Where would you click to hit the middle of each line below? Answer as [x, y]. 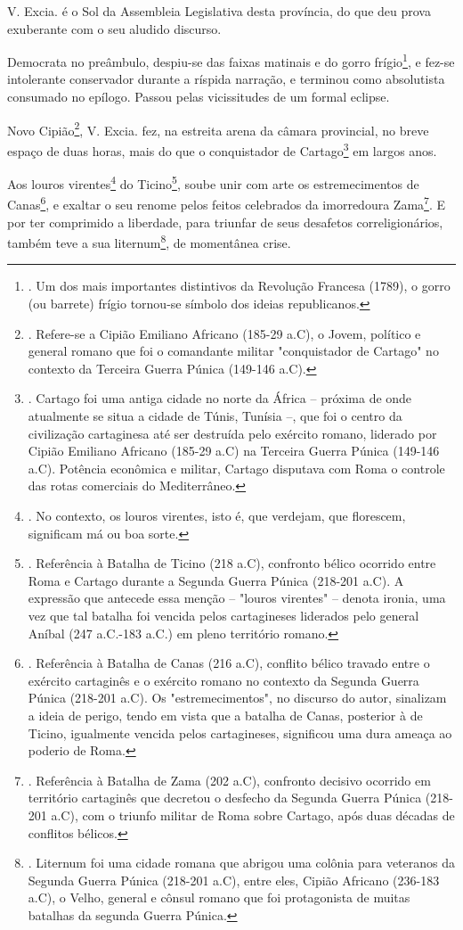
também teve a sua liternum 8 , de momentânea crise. [149, 241]
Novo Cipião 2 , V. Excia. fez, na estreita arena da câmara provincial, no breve [218, 128]
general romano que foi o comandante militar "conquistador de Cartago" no [233, 351]
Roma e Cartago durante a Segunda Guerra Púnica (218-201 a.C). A [216, 580]
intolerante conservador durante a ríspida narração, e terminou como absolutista [226, 79]
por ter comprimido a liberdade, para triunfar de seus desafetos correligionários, [225, 222]
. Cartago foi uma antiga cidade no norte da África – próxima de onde [220, 398]
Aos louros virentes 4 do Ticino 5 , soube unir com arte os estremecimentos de [213, 182]
